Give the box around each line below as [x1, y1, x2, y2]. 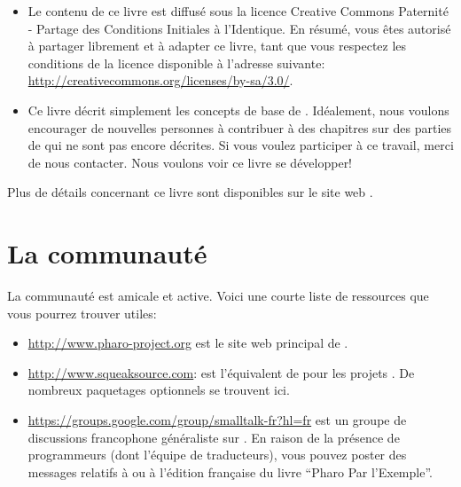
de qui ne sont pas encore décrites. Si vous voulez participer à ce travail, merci [27, 136, 454, 154]
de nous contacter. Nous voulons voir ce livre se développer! [27, 153, 353, 171]
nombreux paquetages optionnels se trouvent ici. [27, 381, 290, 399]
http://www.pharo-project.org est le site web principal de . [27, 334, 348, 352]
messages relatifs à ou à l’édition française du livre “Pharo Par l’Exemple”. [27, 462, 433, 481]
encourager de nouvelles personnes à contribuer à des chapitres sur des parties [27, 118, 452, 137]
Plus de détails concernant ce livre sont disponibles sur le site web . [7, 183, 373, 201]
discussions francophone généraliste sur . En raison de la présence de [27, 428, 400, 446]
